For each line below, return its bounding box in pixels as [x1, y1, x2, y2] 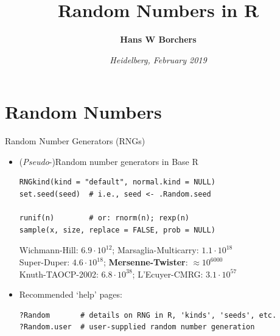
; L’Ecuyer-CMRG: [132, 267, 203, 280]
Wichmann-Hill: [19, 243, 79, 256]
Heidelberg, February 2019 [110, 53, 207, 66]
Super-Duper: [19, 256, 70, 268]
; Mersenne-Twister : [103, 256, 188, 268]
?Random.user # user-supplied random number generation [19, 323, 255, 332]
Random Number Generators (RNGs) [5, 135, 145, 147]
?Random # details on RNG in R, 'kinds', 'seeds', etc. [19, 310, 277, 320]
